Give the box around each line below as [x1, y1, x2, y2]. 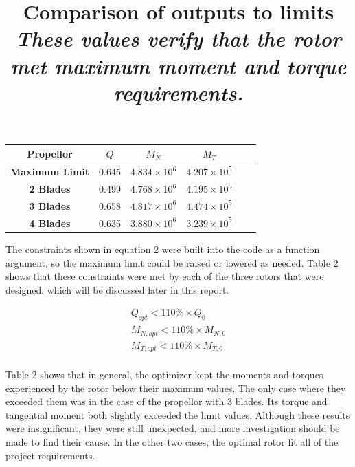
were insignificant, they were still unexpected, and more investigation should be [5, 421, 340, 435]
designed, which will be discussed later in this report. [5, 282, 229, 296]
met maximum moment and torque [10, 51, 347, 80]
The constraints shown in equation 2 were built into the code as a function [5, 241, 320, 256]
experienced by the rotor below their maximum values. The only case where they [5, 380, 346, 395]
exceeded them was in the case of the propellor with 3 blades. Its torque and [5, 394, 328, 409]
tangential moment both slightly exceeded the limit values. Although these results [5, 407, 350, 422]
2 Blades [29, 182, 71, 196]
